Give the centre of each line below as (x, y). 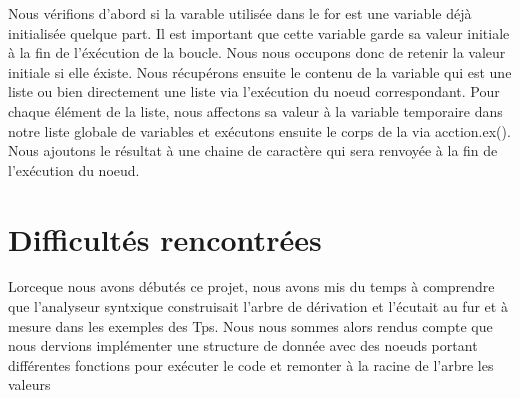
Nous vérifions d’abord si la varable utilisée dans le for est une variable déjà (240, 13)
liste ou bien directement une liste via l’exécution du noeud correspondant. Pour (254, 91)
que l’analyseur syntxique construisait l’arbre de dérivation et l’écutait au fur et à (258, 306)
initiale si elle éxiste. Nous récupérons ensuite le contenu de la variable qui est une (260, 71)
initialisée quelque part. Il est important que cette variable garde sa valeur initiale (259, 32)
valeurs (29, 384)
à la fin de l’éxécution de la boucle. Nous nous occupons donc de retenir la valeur (257, 52)
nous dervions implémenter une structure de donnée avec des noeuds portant (243, 345)
